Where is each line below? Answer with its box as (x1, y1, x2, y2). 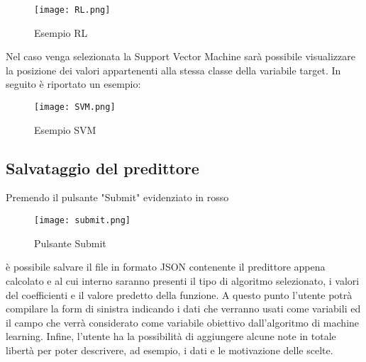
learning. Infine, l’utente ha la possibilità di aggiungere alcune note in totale (6, 329, 336, 344)
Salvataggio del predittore (6, 157, 199, 179)
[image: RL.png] (34, 5, 111, 15)
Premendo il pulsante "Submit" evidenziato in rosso (6, 190, 229, 205)
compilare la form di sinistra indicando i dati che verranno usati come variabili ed (6, 301, 361, 316)
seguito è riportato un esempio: (6, 77, 141, 91)
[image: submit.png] (34, 215, 131, 226)
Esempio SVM (34, 122, 96, 137)
